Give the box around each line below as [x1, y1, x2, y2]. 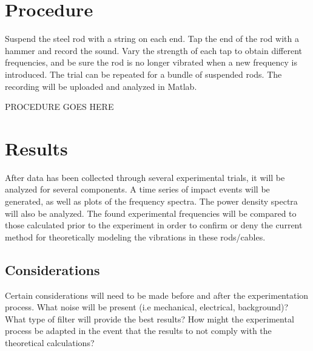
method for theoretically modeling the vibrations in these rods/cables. [5, 230, 266, 243]
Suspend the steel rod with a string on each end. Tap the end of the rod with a [5, 32, 299, 45]
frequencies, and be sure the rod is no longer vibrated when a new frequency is [5, 56, 297, 69]
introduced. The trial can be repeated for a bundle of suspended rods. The [5, 67, 282, 80]
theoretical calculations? [5, 336, 95, 349]
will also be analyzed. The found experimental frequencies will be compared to [5, 206, 297, 219]
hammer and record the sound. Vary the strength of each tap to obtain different [5, 44, 303, 56]
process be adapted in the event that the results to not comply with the [5, 324, 272, 337]
